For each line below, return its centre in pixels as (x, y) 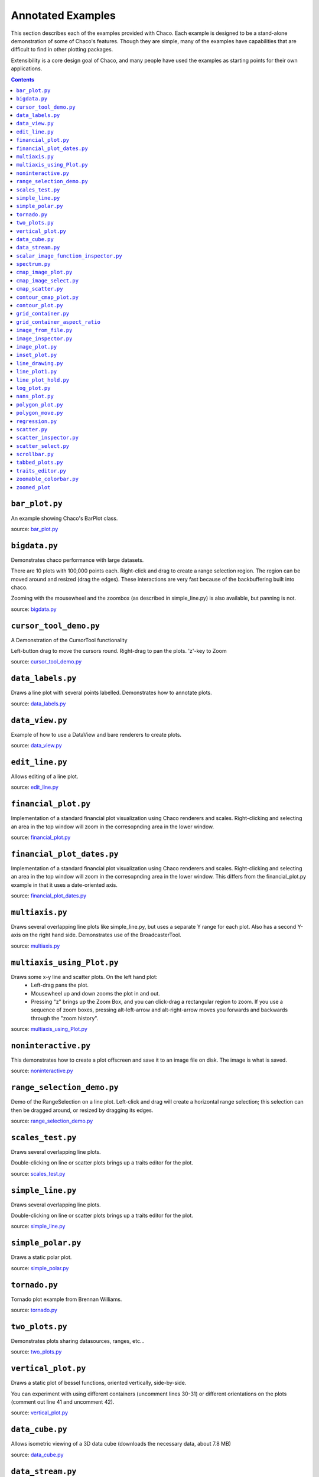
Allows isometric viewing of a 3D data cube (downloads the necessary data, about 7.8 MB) (121, 1444)
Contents (23, 79)
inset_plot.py (37, 355)
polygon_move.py (40, 413)
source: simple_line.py (38, 1227)
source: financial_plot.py (41, 837)
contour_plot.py (40, 305)
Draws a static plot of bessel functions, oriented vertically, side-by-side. (99, 1383)
